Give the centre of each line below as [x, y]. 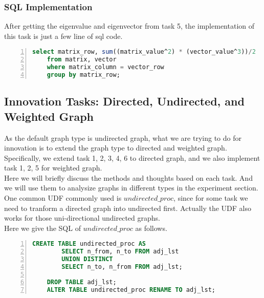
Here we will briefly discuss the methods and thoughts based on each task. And [128, 177]
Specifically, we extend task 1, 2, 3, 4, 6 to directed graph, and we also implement [132, 157]
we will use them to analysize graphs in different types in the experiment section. [131, 188]
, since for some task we [211, 198]
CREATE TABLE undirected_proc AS [89, 244]
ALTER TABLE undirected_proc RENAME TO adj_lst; [131, 290]
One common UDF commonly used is [63, 198]
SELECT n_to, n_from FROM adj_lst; [122, 267]
